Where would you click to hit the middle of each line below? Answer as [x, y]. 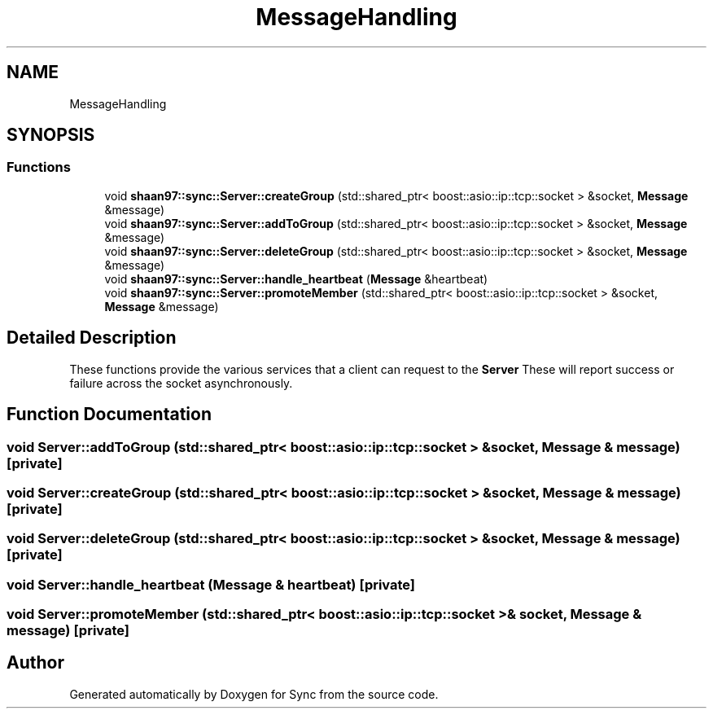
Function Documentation [109, 415]
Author [35, 663]
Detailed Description [92, 338]
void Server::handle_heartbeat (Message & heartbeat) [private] [211, 584]
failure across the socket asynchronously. [181, 383]
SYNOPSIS [51, 135]
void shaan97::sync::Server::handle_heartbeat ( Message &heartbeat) [296, 279]
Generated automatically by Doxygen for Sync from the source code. [254, 694]
